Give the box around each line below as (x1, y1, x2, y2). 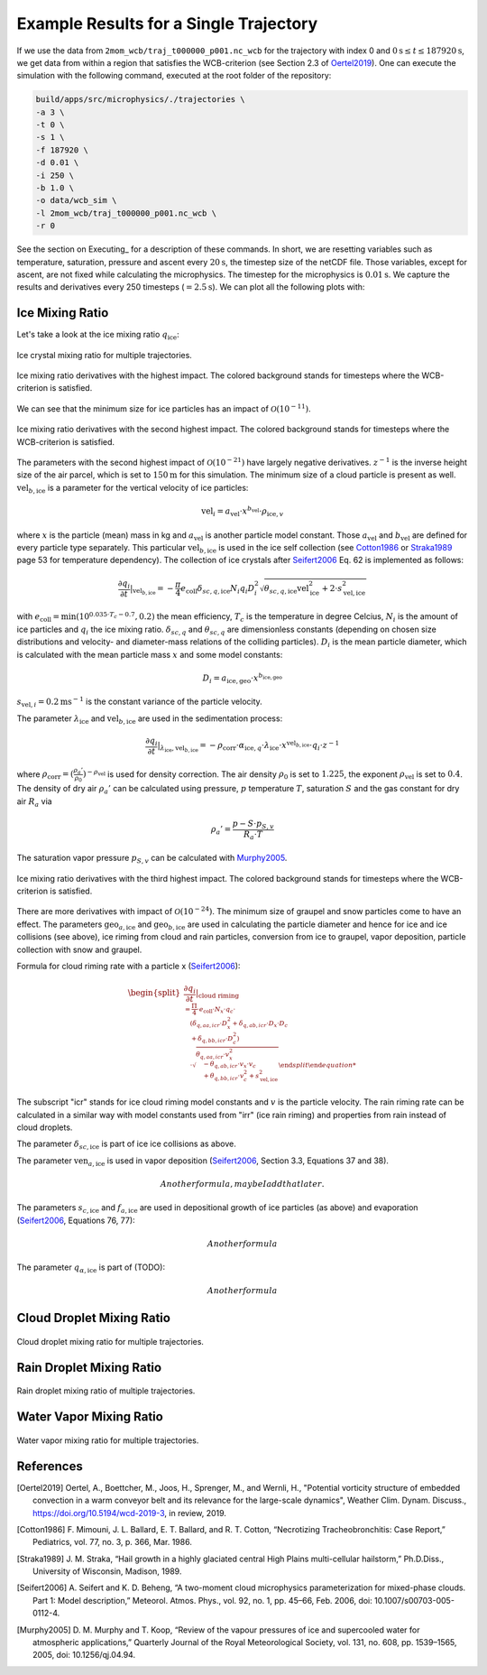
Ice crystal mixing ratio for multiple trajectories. (16, 349, 193, 360)
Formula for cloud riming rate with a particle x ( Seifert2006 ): (16, 960, 241, 971)
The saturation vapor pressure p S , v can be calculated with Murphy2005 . (16, 853, 288, 865)
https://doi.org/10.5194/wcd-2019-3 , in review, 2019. (32, 1507, 227, 1518)
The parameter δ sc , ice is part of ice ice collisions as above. (16, 1138, 236, 1152)
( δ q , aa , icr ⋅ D (189, 1019, 228, 1029)
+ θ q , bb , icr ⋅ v (203, 1072, 244, 1082)
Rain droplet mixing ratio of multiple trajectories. (16, 1385, 196, 1396)
